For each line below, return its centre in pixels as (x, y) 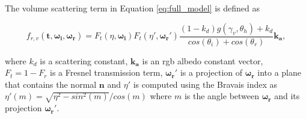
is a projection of (211, 72)
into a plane (279, 72)
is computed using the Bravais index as (205, 84)
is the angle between (222, 96)
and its (287, 96)
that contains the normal (51, 84)
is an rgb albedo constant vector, (203, 60)
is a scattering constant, (84, 60)
